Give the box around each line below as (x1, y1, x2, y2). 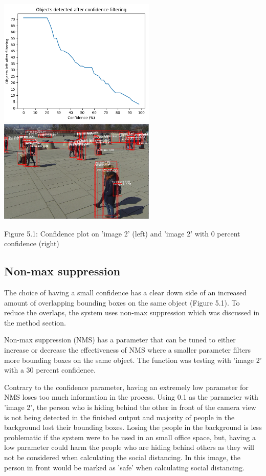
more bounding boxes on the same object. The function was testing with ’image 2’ (4, 354, 262, 365)
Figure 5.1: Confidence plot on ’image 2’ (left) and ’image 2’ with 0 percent (4, 228, 240, 239)
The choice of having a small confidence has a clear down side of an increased (4, 287, 247, 298)
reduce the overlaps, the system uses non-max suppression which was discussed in (4, 307, 260, 318)
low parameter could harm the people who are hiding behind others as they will (4, 442, 254, 452)
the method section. (4, 317, 66, 328)
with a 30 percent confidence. (4, 364, 96, 375)
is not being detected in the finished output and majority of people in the (4, 412, 235, 422)
